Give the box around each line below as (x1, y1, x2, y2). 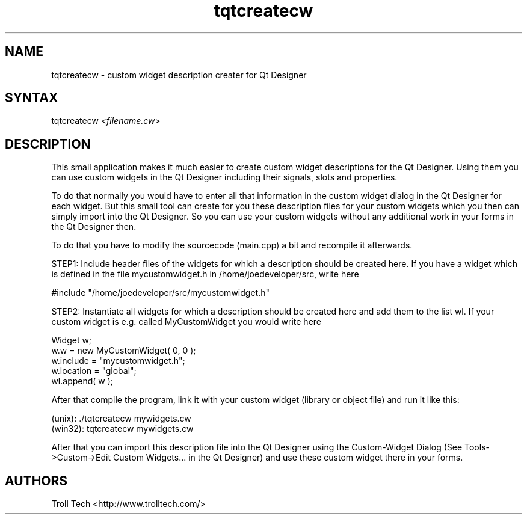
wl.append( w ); (51, 376, 114, 387)
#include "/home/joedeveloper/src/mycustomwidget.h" (51, 287, 270, 298)
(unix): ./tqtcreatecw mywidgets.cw (51, 413, 191, 424)
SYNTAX (5, 90, 58, 106)
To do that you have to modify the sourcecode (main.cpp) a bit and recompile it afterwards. (51, 240, 413, 251)
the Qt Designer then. (51, 221, 137, 232)
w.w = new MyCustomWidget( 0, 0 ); (51, 345, 196, 356)
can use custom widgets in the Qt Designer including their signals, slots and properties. (51, 172, 398, 183)
